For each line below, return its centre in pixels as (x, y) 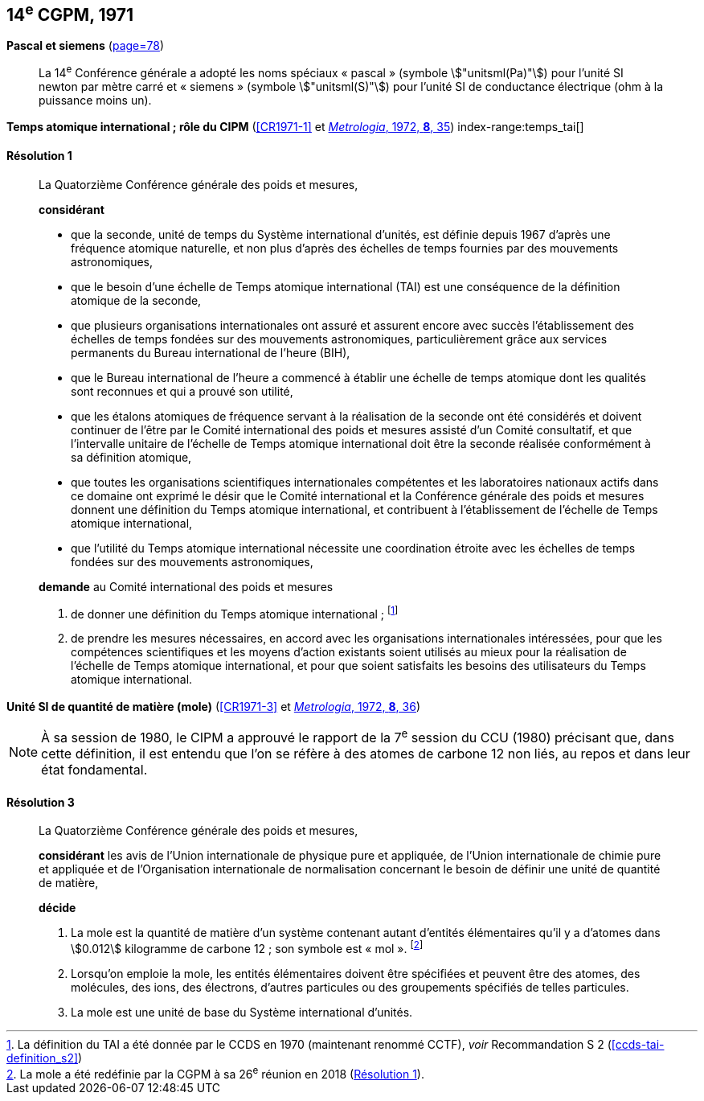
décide (57, 908)
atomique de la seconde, (136, 300)
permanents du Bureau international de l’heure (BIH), (211, 352)
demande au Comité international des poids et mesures (186, 586)
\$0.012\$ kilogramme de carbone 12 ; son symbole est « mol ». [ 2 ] (247, 947)
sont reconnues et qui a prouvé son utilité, (182, 391)
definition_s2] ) (45, 1058)
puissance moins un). (95, 101)
